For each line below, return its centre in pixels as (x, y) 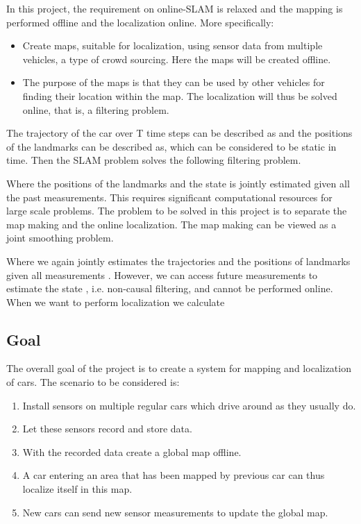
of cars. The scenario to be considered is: (93, 382)
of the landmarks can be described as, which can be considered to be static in (171, 146)
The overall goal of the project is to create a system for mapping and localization (179, 368)
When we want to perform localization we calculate (116, 302)
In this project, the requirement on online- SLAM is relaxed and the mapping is (175, 8)
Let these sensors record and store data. (107, 429)
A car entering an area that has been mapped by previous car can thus (174, 475)
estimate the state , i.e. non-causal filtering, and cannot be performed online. (170, 288)
